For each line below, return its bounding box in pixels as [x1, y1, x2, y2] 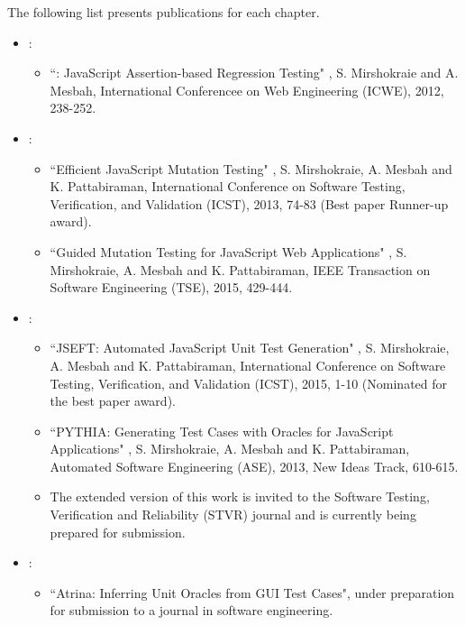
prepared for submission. [50, 522, 186, 541]
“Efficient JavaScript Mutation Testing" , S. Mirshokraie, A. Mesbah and [50, 159, 452, 178]
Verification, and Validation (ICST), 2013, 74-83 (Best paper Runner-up [50, 194, 449, 213]
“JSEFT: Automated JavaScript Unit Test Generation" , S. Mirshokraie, [50, 338, 450, 357]
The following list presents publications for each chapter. [7, 3, 320, 21]
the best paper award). [50, 391, 176, 410]
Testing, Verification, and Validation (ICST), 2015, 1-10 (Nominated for [50, 373, 448, 392]
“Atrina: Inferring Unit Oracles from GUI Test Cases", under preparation [50, 583, 455, 602]
